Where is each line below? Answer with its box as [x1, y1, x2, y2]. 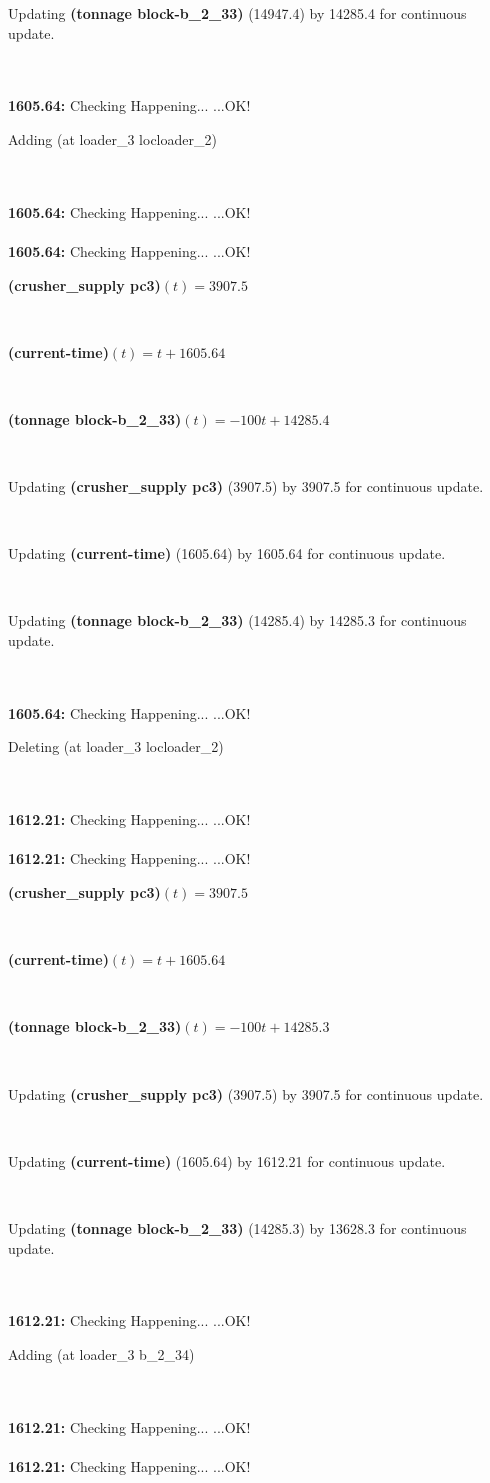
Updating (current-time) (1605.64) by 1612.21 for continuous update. [8, 1150, 446, 1171]
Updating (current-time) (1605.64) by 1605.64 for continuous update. [8, 543, 446, 564]
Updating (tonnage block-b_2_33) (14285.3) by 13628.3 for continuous [8, 1217, 467, 1238]
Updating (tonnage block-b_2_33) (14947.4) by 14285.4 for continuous [8, 3, 467, 23]
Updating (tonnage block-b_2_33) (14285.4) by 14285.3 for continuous [8, 610, 467, 631]
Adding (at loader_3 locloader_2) [8, 128, 217, 149]
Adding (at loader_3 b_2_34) [8, 1343, 195, 1364]
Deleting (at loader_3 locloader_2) [8, 736, 224, 757]
